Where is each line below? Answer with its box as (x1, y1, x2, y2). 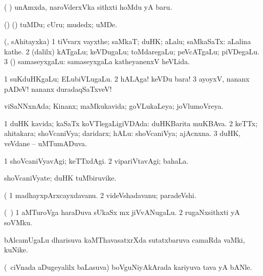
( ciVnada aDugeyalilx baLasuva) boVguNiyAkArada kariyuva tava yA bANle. (4, 261, 252, 272)
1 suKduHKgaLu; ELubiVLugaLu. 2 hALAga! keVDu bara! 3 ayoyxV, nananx (4, 73, 250, 84)
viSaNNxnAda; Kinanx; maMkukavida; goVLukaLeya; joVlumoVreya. (4, 101, 224, 111)
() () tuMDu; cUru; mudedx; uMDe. (4, 18, 117, 29)
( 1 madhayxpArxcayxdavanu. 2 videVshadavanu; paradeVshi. (4, 189, 196, 200)
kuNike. (4, 244, 28, 255)
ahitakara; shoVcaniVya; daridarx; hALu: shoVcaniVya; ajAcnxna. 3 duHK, (4, 128, 241, 139)
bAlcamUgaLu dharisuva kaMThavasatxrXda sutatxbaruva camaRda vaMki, (4, 234, 245, 245)
